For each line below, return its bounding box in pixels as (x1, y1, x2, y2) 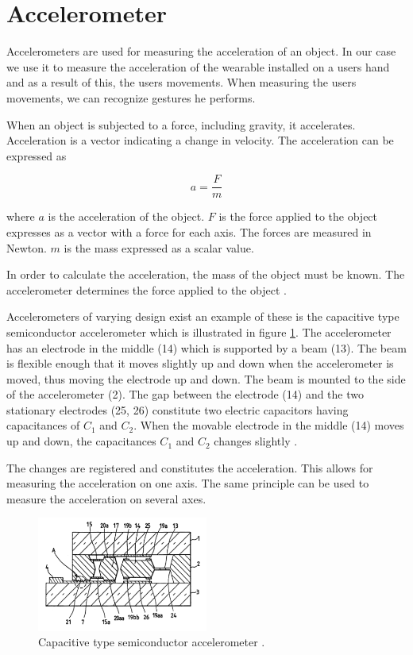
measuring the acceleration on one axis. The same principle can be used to (6, 475, 369, 491)
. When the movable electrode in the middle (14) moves (133, 417, 404, 433)
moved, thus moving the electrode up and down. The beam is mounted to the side (6, 370, 406, 387)
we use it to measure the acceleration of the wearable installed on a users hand (6, 58, 390, 75)
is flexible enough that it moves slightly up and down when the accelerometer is (6, 355, 394, 372)
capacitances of (6, 417, 80, 433)
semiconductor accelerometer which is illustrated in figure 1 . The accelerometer (6, 323, 392, 340)
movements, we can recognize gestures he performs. (6, 89, 256, 106)
